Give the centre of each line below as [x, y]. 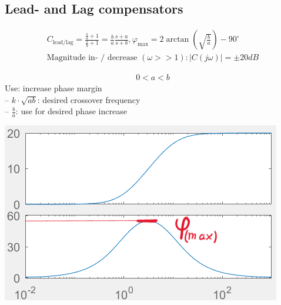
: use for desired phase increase [71, 111]
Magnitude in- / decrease [92, 58]
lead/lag [63, 42]
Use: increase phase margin [53, 88]
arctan [178, 40]
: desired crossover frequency [89, 99]
